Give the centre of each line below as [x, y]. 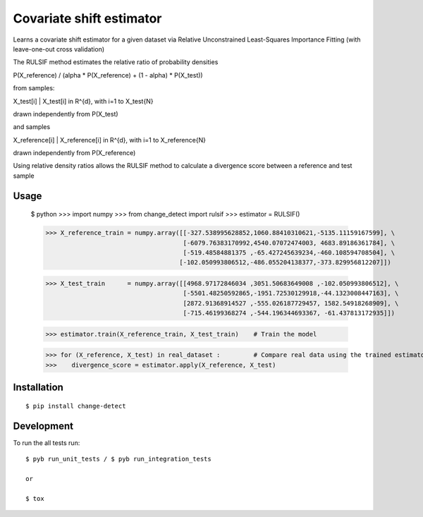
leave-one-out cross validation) [59, 49]
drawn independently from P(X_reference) [74, 153]
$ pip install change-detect [76, 406]
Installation [38, 388]
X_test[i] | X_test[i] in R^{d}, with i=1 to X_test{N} [83, 101]
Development [43, 426]
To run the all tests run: [47, 443]
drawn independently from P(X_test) [66, 114]
